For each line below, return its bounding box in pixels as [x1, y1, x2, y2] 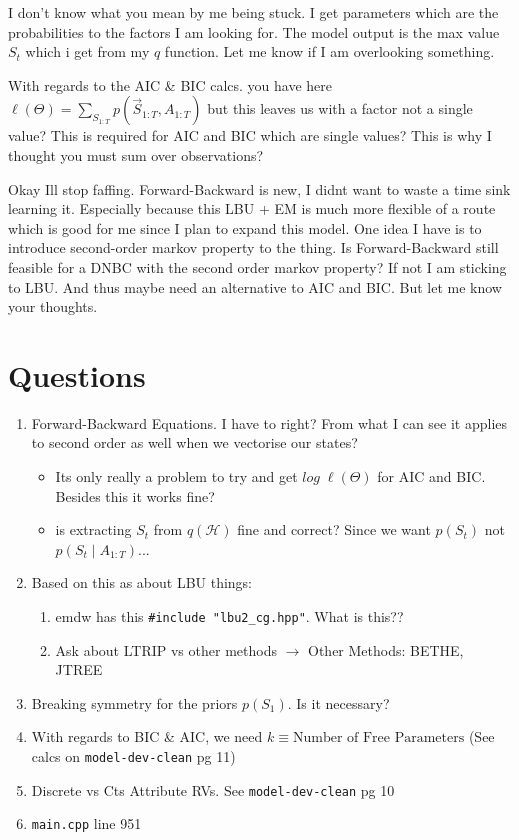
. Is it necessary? [287, 692, 390, 713]
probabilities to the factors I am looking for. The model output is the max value [8, 21, 500, 42]
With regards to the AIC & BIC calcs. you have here [8, 74, 332, 95]
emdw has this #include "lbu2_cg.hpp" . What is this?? [55, 606, 404, 626]
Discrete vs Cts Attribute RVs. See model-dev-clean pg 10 [31, 779, 395, 800]
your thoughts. [8, 296, 98, 317]
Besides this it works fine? [55, 485, 215, 506]
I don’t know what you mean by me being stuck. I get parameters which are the [8, 2, 499, 22]
